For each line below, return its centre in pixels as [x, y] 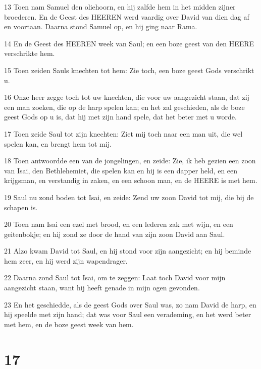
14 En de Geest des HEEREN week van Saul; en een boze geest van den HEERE [129, 43]
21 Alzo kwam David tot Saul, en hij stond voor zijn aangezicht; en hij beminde [128, 251]
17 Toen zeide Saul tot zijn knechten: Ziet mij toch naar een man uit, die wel [123, 133]
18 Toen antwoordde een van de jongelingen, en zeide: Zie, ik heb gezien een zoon [130, 161]
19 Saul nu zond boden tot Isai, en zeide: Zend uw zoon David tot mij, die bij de [129, 197]
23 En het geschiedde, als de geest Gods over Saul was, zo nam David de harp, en [130, 304]
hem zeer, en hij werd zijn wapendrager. [66, 260]
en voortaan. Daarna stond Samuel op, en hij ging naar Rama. [101, 26]
